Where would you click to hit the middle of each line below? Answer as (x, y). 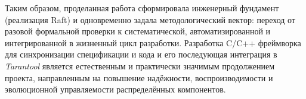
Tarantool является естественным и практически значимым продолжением (140, 66)
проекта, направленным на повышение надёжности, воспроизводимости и (139, 77)
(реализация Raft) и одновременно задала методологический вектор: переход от (150, 19)
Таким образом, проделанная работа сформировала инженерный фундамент (142, 8)
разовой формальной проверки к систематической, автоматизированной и (138, 31)
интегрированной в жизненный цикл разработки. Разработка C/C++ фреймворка (153, 42)
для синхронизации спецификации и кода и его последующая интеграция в (141, 54)
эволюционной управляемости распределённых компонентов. (115, 89)
